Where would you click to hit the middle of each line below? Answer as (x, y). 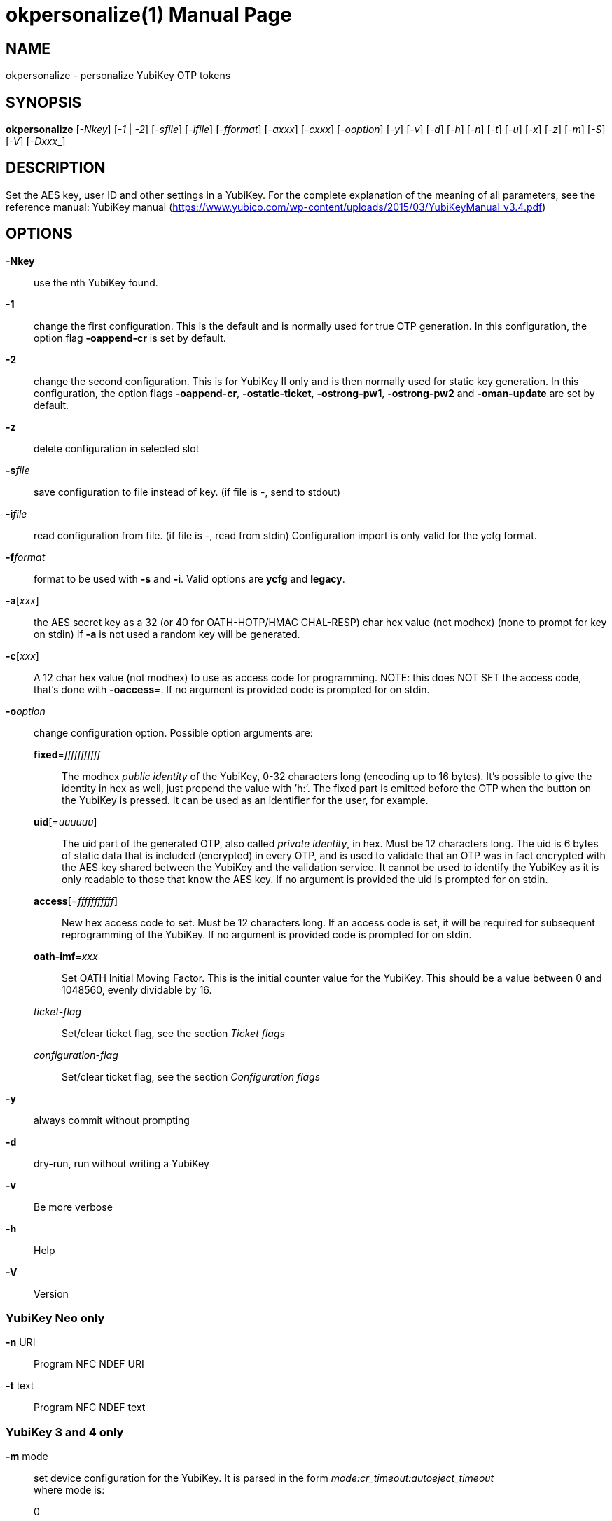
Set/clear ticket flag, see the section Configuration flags (191, 1076)
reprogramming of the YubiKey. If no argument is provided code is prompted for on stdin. (267, 934)
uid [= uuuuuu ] (65, 821)
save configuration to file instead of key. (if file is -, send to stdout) (187, 492)
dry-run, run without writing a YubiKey (121, 1163)
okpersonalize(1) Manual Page (149, 15)
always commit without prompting (112, 1120)
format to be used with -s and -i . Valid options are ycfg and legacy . (189, 578)
